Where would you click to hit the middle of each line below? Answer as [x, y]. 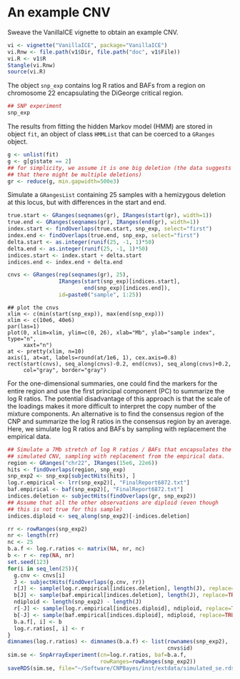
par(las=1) [24, 326]
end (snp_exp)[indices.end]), [127, 288]
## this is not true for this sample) [65, 509]
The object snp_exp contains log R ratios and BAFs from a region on [106, 86]
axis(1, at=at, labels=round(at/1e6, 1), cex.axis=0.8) [92, 358]
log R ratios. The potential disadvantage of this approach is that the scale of [119, 398]
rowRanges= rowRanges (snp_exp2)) [148, 662]
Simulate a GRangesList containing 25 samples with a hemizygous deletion [117, 195]
